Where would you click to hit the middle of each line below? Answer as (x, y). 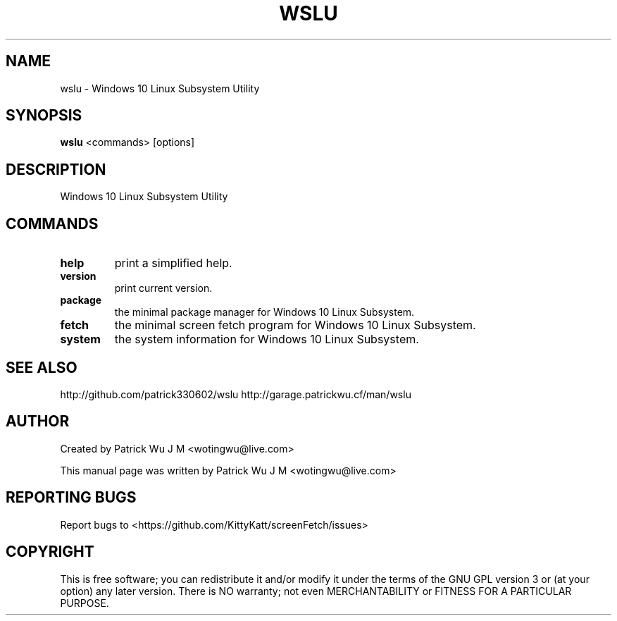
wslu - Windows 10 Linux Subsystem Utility (160, 88)
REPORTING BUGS (71, 498)
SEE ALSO (42, 367)
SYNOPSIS (44, 116)
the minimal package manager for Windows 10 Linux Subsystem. (264, 312)
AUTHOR (38, 422)
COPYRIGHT (50, 552)
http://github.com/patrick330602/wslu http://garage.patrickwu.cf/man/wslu (236, 394)
